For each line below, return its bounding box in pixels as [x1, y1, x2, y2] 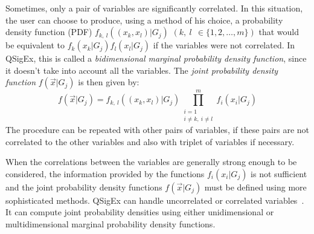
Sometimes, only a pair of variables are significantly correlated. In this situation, [5, 2, 303, 14]
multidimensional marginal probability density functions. [5, 217, 216, 230]
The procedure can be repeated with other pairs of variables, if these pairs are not [5, 123, 310, 135]
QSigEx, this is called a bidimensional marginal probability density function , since [5, 52, 307, 65]
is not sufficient [251, 167, 307, 180]
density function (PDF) [5, 25, 92, 38]
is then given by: [78, 76, 139, 88]
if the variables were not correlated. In [153, 39, 295, 51]
